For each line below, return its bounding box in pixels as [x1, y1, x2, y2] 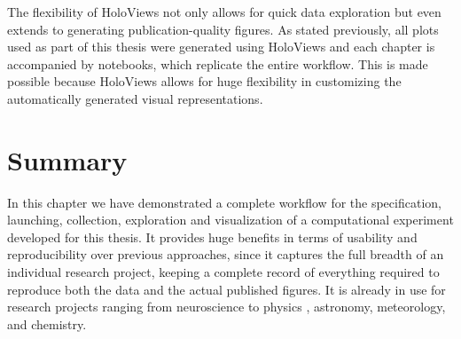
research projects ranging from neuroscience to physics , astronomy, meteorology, [7, 297, 446, 316]
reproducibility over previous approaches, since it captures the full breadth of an [7, 245, 444, 264]
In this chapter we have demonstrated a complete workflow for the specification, [7, 193, 441, 211]
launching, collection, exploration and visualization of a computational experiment [7, 210, 454, 229]
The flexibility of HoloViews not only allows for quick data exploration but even [7, 3, 441, 20]
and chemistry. [7, 314, 87, 333]
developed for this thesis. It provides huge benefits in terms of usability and [7, 227, 418, 246]
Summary [7, 141, 128, 177]
